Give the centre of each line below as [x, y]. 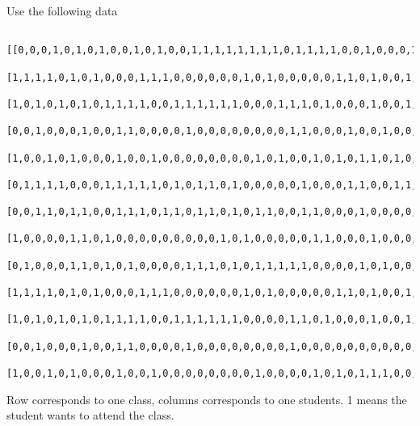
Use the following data [62, 11]
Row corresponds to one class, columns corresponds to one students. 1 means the [207, 399]
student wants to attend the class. [90, 415]
